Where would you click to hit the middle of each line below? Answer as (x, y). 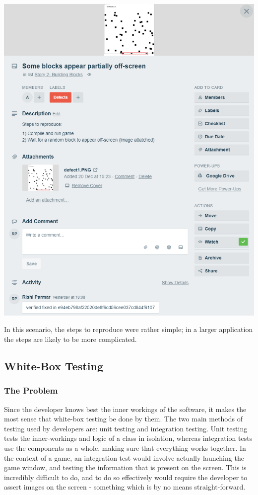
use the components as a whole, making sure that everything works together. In (125, 448)
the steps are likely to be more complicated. (70, 339)
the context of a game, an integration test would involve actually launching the (124, 457)
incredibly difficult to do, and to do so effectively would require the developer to (126, 477)
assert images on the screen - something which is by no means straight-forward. (125, 487)
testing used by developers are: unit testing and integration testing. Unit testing (126, 428)
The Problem (31, 390)
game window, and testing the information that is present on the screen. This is (125, 467)
